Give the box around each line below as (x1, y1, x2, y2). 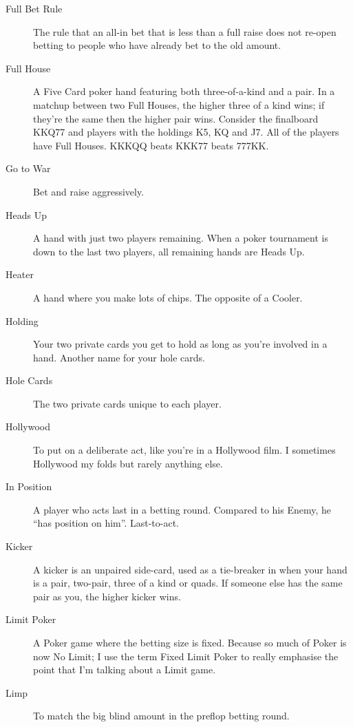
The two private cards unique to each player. (33, 396, 222, 410)
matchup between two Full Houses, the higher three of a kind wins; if (33, 97, 325, 112)
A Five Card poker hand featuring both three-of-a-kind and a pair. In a (33, 84, 335, 98)
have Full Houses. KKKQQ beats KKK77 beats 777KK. (33, 138, 269, 152)
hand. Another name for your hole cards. (33, 350, 205, 364)
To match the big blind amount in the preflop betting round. (33, 708, 290, 723)
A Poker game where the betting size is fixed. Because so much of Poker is (33, 635, 347, 649)
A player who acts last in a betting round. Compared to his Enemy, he (33, 502, 331, 516)
